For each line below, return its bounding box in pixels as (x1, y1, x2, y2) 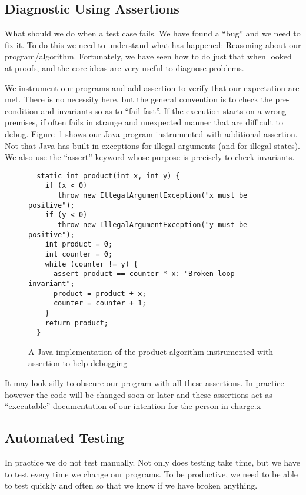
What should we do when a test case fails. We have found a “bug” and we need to (5, 27, 301, 39)
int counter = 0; (45, 250, 113, 258)
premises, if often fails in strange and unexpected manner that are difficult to (5, 116, 283, 128)
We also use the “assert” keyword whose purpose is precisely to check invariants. (5, 151, 295, 163)
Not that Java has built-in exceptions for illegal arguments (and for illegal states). (5, 139, 300, 151)
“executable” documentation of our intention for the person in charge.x (5, 400, 261, 412)
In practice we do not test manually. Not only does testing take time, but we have (5, 456, 300, 469)
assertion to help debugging (28, 357, 128, 369)
